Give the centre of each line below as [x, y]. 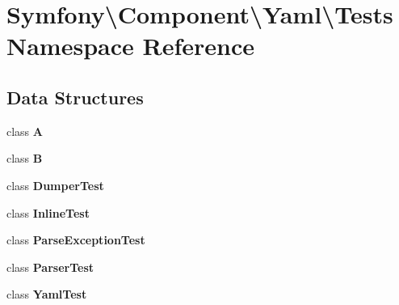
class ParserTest [50, 267]
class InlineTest [48, 212]
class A [25, 131]
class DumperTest [55, 185]
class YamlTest [47, 294]
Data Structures [75, 97]
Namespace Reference [130, 46]
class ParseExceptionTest [76, 240]
